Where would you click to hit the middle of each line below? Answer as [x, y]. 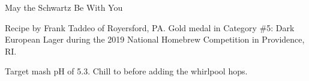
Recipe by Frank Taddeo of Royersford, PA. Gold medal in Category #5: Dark [150, 27]
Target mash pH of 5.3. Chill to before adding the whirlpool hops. [126, 71]
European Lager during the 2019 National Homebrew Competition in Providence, [155, 39]
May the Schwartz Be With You [64, 7]
